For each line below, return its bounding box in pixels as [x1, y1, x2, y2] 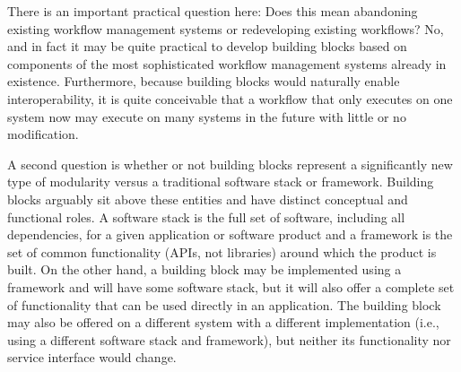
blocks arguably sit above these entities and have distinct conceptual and [7, 189, 408, 208]
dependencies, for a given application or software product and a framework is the [7, 225, 453, 244]
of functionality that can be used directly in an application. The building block [7, 295, 441, 314]
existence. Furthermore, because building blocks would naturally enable [7, 72, 400, 91]
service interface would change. [7, 348, 177, 367]
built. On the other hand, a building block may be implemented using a [7, 260, 402, 279]
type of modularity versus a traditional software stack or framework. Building [7, 172, 434, 191]
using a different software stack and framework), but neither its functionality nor [7, 330, 451, 349]
